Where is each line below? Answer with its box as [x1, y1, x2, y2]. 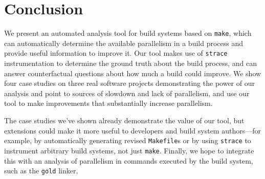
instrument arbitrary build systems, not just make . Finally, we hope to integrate [4, 145, 254, 155]
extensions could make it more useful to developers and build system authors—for [4, 125, 261, 136]
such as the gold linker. [4, 165, 78, 176]
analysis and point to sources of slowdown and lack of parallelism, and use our [4, 87, 250, 98]
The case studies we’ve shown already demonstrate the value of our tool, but [4, 115, 245, 125]
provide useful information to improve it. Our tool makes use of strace [4, 48, 228, 58]
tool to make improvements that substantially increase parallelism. [4, 98, 213, 108]
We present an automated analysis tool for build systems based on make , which [4, 28, 252, 38]
